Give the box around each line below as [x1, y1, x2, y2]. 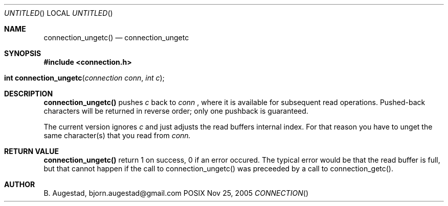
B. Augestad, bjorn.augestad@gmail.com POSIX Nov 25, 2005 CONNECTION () [43, 189, 308, 197]
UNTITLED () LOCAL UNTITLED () [4, 9, 113, 17]
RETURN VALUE [4, 147, 59, 156]
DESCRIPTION [4, 89, 53, 98]
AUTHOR [4, 180, 35, 189]
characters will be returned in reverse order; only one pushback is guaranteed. [43, 107, 308, 115]
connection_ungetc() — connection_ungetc [43, 33, 189, 42]
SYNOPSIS [4, 49, 41, 58]
